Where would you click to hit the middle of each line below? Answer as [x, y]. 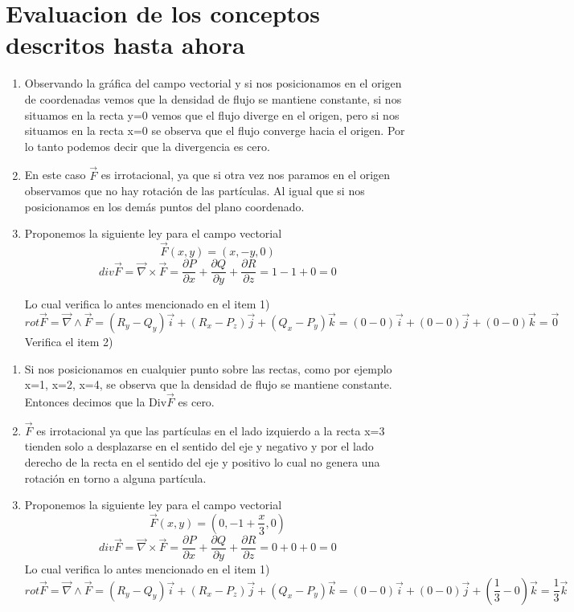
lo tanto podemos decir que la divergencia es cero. [147, 146]
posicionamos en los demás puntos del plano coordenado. [164, 206]
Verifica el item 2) [69, 341]
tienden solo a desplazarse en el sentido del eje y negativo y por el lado [199, 446]
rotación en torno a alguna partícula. [115, 477]
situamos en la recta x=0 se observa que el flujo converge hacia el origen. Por [215, 131]
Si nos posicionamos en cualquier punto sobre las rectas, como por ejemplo [208, 368]
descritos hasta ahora [125, 45]
